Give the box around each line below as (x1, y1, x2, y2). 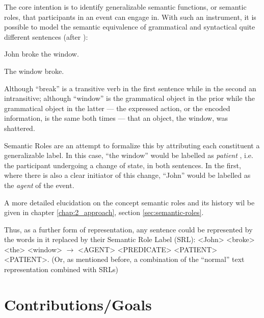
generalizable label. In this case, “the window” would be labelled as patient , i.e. (4, 150, 253, 161)
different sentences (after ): (4, 31, 88, 42)
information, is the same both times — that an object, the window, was (4, 113, 228, 123)
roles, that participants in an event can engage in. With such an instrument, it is (4, 11, 256, 22)
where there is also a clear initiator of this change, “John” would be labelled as (4, 170, 251, 180)
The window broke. (4, 65, 64, 76)
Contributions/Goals (4, 294, 152, 314)
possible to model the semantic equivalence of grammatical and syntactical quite (4, 21, 255, 32)
